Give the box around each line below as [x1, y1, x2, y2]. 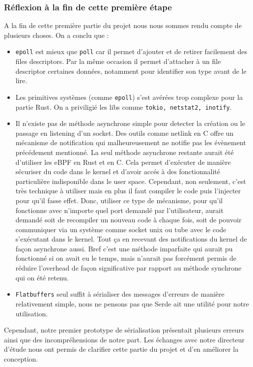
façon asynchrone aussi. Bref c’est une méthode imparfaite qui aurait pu [15, 243, 233, 253]
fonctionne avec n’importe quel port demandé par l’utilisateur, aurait [15, 205, 224, 215]
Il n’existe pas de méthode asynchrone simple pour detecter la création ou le [15, 118, 245, 128]
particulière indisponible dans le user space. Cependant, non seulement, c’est [15, 176, 246, 186]
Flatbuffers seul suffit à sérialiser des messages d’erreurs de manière [15, 289, 225, 299]
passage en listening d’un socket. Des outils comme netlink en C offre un [15, 127, 234, 138]
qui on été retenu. [15, 272, 69, 282]
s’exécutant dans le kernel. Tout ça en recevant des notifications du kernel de [15, 234, 247, 244]
